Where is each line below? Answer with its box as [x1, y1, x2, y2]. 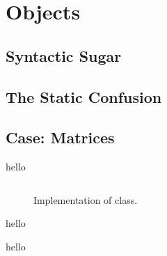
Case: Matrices [6, 127, 115, 148]
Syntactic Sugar [6, 45, 122, 66]
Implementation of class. [33, 192, 138, 207]
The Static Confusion [6, 86, 162, 107]
